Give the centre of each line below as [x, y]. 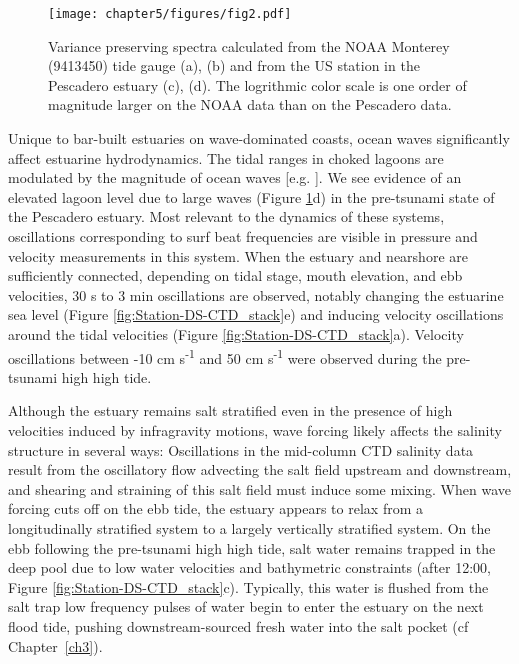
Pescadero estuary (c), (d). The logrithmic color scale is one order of [257, 84]
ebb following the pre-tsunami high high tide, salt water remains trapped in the [252, 547]
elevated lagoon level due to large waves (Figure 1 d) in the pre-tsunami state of [251, 196]
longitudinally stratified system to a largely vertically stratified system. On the [249, 527]
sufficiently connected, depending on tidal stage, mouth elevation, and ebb [235, 275]
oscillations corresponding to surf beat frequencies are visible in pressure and [243, 236]
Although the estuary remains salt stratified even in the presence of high [230, 410]
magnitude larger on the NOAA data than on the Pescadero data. [250, 104]
